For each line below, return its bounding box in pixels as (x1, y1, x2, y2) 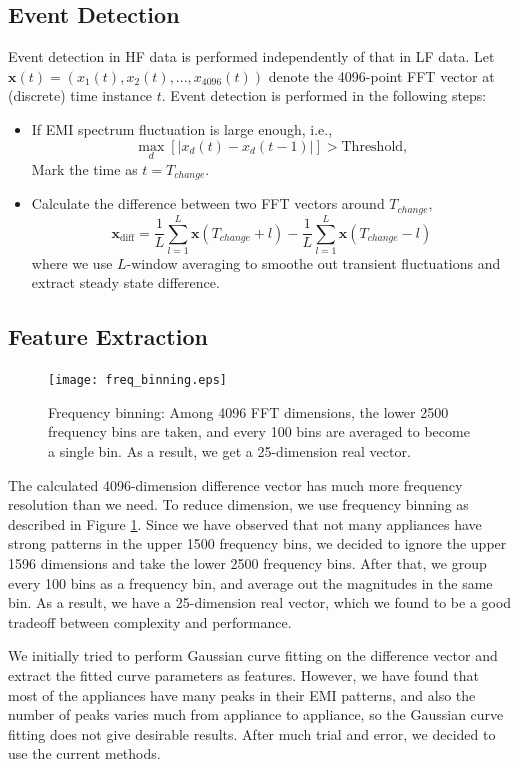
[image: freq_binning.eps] (48, 373, 227, 388)
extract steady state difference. (31, 272, 220, 293)
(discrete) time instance (8, 85, 153, 106)
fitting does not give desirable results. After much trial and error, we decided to (8, 723, 496, 744)
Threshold (341, 139, 404, 154)
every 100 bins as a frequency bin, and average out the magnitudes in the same (8, 572, 493, 593)
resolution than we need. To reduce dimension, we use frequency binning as (8, 494, 469, 515)
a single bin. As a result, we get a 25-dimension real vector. (48, 441, 411, 462)
